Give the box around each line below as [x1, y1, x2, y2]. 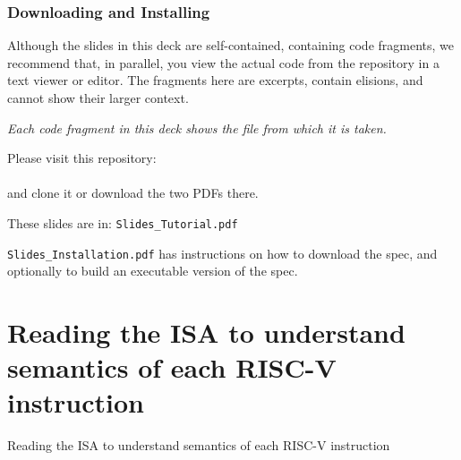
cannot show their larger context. [7, 89, 189, 106]
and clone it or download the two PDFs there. [7, 183, 259, 202]
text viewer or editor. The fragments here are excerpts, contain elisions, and [7, 71, 423, 89]
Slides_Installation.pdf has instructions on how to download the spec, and [7, 243, 438, 262]
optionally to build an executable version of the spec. [7, 261, 298, 280]
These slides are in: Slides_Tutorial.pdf [7, 213, 238, 232]
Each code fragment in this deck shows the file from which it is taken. [7, 118, 387, 137]
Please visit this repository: [7, 149, 157, 167]
